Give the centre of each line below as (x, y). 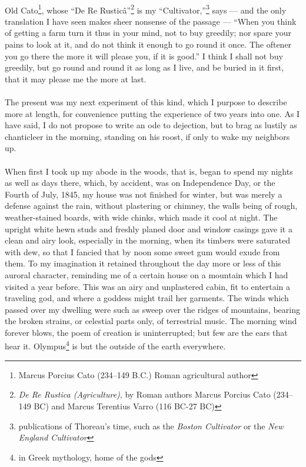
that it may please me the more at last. (76, 79)
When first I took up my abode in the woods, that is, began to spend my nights (149, 171)
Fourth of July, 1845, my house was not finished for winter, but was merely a (144, 194)
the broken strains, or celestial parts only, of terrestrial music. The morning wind (151, 321)
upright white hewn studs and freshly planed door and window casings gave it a (149, 229)
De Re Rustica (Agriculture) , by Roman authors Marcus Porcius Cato (144, 394)
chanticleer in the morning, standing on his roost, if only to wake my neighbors (147, 136)
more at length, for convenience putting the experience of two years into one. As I (152, 113)
